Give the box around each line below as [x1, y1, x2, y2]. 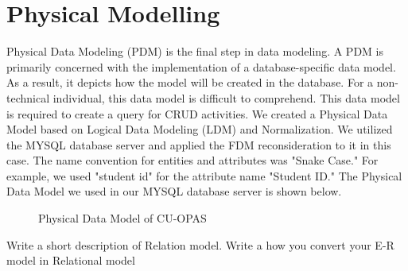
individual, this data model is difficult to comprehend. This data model [52, 89, 400, 106]
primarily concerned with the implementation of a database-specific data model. [6, 58, 396, 75]
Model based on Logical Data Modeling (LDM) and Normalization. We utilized [6, 121, 393, 137]
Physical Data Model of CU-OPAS [38, 210, 207, 226]
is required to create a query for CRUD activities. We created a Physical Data [6, 105, 388, 122]
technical [6, 89, 50, 106]
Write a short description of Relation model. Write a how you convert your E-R [6, 236, 394, 253]
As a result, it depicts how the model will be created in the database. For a [6, 74, 374, 91]
